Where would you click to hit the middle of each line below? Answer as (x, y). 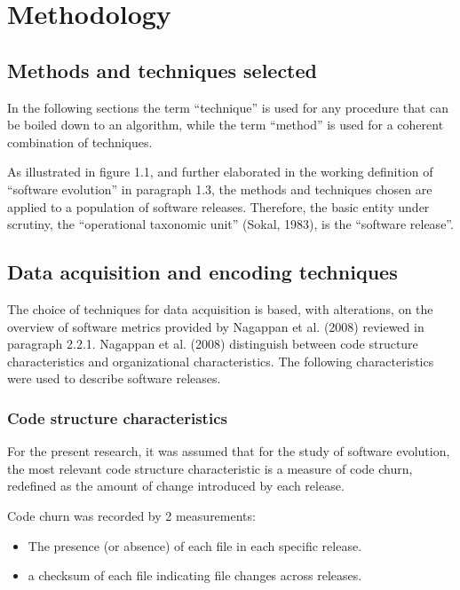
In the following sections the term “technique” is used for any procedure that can (228, 107)
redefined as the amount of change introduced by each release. (176, 486)
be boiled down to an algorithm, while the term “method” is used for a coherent (226, 125)
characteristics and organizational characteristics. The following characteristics (221, 361)
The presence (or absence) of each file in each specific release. (195, 545)
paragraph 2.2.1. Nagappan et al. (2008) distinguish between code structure (213, 344)
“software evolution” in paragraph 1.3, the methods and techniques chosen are (220, 189)
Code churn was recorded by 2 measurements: (131, 515)
